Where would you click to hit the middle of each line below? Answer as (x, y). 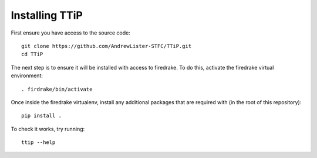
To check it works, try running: (48, 129)
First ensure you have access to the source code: (70, 33)
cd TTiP (32, 54)
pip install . (41, 116)
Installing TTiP (47, 15)
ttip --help (38, 142)
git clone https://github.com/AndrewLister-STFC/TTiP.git (107, 46)
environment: (27, 75)
